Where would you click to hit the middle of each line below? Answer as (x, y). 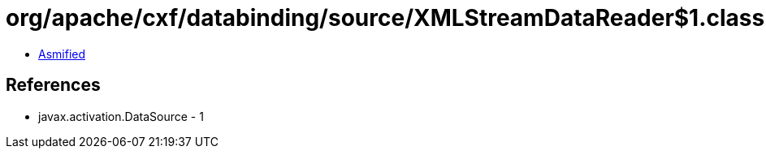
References (53, 85)
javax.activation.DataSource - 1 (121, 116)
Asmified (62, 54)
